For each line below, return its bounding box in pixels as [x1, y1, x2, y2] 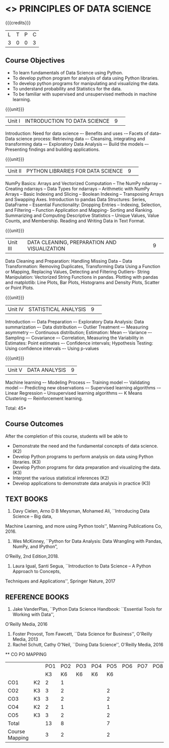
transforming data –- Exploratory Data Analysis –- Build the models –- [5, 141, 149, 147]
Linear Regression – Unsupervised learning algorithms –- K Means [5, 390, 142, 396]
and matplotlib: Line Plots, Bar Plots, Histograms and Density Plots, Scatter [5, 279, 160, 285]
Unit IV [8, 305, 24, 312]
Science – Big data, [12, 514, 53, 520]
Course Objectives [5, 56, 65, 65]
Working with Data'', [12, 612, 55, 618]
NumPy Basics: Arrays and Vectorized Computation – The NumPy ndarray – [5, 180, 162, 186]
